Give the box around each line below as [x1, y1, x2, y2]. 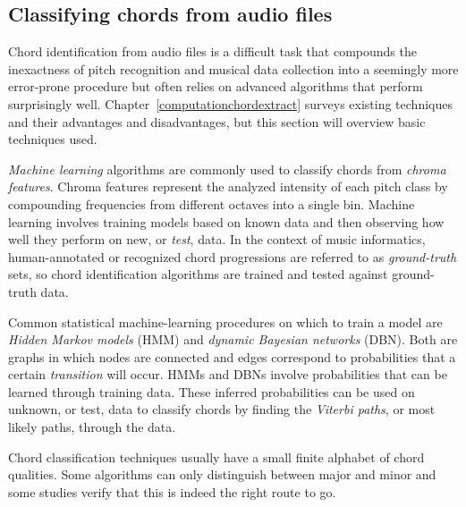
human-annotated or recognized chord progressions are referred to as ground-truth [8, 247, 457, 266]
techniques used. [8, 130, 97, 148]
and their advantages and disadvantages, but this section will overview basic [8, 112, 426, 131]
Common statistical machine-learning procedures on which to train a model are [8, 312, 443, 331]
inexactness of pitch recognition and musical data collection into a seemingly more [8, 59, 459, 78]
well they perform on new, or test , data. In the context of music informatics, [8, 230, 426, 249]
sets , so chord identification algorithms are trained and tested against [8, 265, 388, 283]
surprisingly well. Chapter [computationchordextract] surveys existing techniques [8, 94, 453, 113]
